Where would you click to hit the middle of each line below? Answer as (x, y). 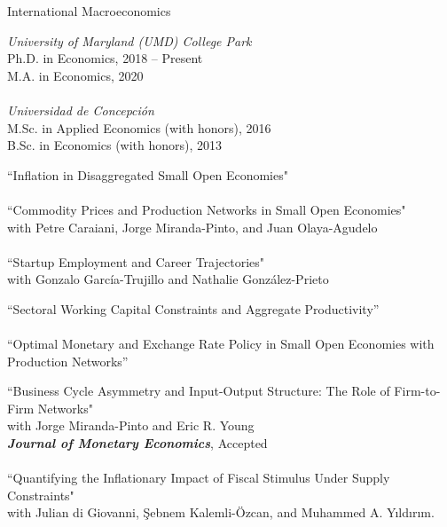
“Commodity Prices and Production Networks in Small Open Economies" (207, 209)
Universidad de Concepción (81, 110)
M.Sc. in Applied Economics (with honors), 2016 (139, 127)
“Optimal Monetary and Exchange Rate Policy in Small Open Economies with (221, 344)
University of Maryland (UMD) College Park (129, 40)
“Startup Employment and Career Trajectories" (136, 261)
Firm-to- (417, 391)
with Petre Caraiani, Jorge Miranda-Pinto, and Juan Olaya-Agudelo (192, 227)
